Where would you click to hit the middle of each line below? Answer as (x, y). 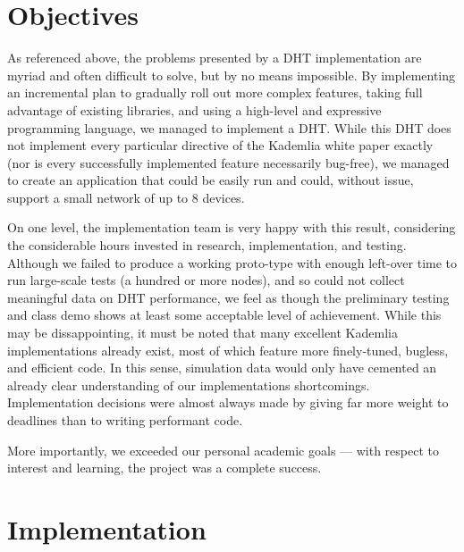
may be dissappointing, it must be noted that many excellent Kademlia (202, 333)
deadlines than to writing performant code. (125, 420)
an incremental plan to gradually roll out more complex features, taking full (215, 92)
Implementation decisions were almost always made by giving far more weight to (228, 402)
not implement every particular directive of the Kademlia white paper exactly (220, 145)
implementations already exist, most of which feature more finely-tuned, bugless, (228, 350)
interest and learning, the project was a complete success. (165, 468)
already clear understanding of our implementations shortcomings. (189, 385)
